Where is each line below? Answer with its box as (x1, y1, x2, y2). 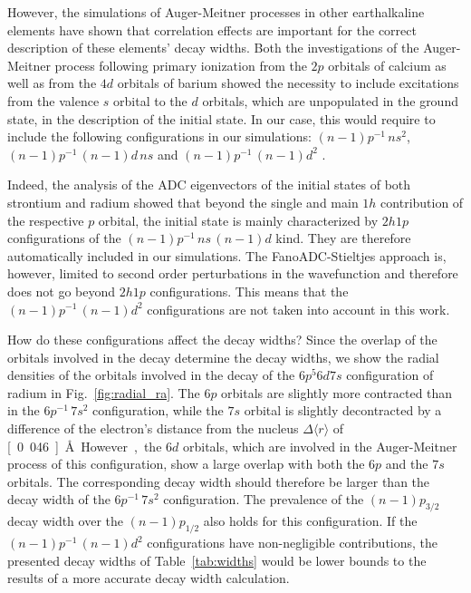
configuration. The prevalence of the (163, 490, 364, 509)
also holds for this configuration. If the (203, 511, 418, 530)
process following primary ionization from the (54, 55, 307, 74)
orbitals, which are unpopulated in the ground (202, 91, 458, 110)
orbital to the (113, 91, 187, 110)
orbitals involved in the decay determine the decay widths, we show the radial (7, 347, 439, 366)
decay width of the (7, 490, 111, 509)
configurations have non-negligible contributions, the (147, 533, 438, 552)
